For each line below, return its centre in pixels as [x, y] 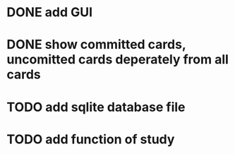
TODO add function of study [91, 139]
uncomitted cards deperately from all [117, 60]
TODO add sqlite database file [96, 107]
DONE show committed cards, [96, 45]
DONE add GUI [50, 12]
